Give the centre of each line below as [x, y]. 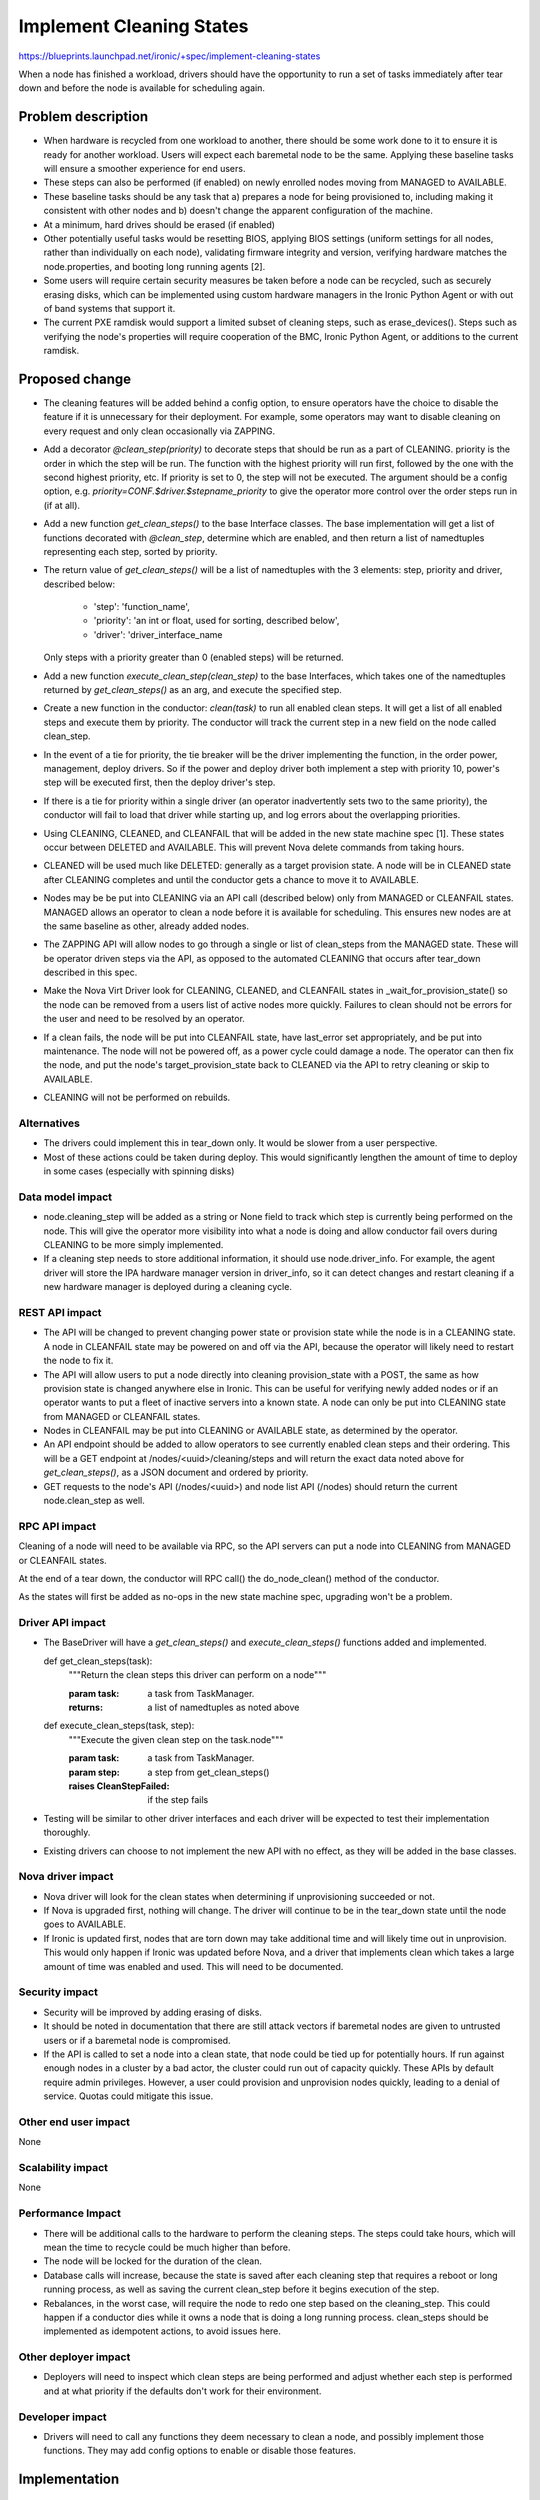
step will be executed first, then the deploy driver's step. [159, 782]
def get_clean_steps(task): [98, 1661]
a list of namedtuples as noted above [223, 1707]
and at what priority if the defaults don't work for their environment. [182, 2391]
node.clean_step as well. [94, 1501]
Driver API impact [62, 1623]
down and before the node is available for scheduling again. [141, 88]
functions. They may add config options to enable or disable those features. [200, 2451]
